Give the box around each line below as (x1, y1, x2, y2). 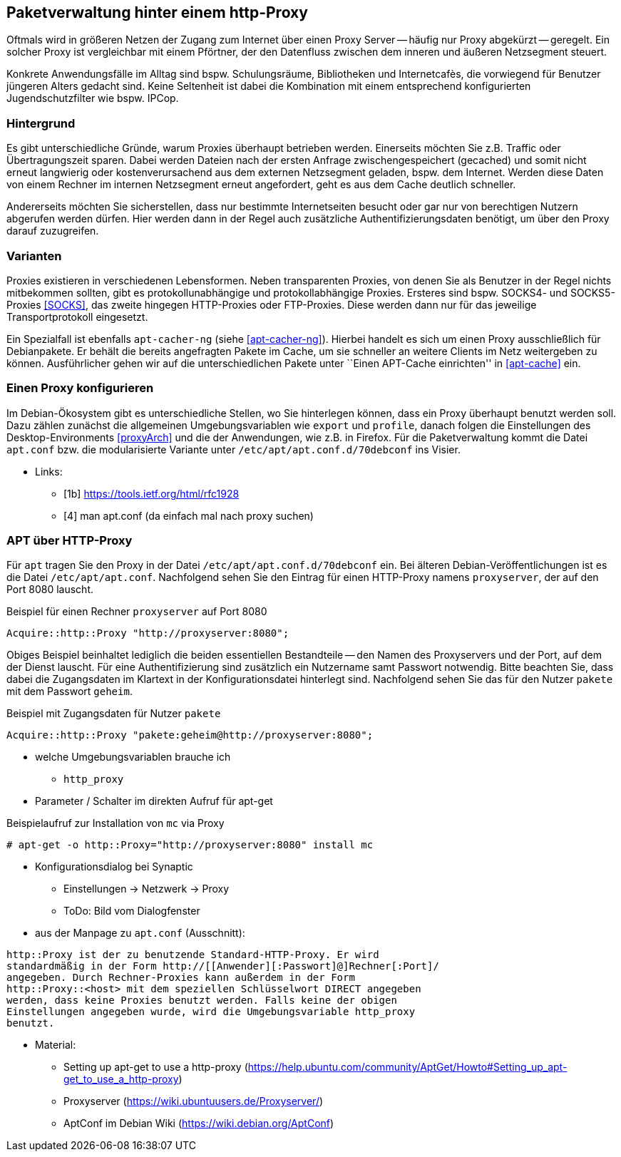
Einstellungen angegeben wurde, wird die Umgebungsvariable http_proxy (6, 1006, 416, 1018)
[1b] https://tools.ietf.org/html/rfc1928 (63, 487, 240, 500)
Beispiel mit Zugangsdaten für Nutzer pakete (6, 707, 221, 720)
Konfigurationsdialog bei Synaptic (35, 860, 193, 873)
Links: (35, 465, 63, 478)
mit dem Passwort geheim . (6, 685, 133, 698)
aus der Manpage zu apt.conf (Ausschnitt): (35, 927, 245, 940)
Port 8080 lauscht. (6, 583, 94, 596)
